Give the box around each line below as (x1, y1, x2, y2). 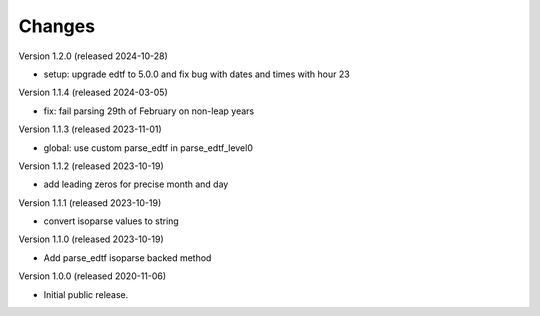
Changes (18, 15, 95, 37)
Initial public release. (43, 288, 129, 300)
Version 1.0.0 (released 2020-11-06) (18, 270, 167, 282)
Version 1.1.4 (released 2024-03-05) (18, 86, 169, 99)
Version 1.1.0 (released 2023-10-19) (18, 233, 164, 245)
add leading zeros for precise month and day (43, 178, 229, 190)
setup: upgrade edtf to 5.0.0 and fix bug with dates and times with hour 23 (43, 68, 350, 80)
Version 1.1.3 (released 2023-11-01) (18, 123, 162, 135)
